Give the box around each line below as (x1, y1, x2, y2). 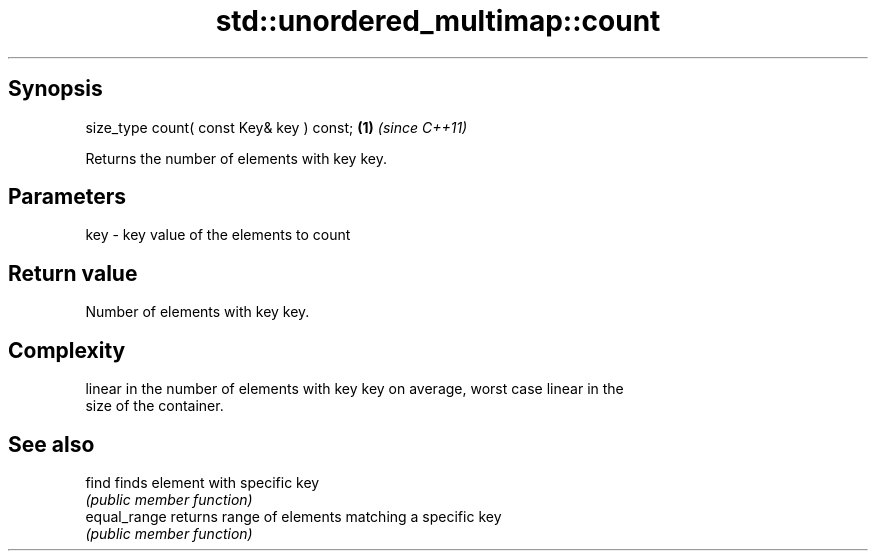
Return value (8, 260, 138, 286)
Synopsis (8, 76, 103, 102)
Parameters (8, 184, 126, 210)
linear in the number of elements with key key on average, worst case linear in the (85, 380, 624, 398)
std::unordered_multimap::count (215, 4, 661, 38)
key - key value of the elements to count (85, 226, 351, 244)
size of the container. (85, 397, 224, 415)
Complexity (8, 337, 126, 363)
